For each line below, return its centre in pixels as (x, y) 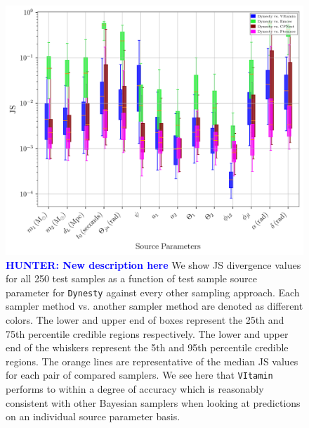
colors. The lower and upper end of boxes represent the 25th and (145, 320)
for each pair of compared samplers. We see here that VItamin (139, 375)
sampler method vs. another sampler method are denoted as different (154, 306)
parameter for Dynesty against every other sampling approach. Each (153, 292)
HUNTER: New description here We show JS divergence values (153, 264)
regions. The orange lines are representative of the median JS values (152, 361)
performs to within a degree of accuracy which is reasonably (135, 389)
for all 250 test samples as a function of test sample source (131, 278)
